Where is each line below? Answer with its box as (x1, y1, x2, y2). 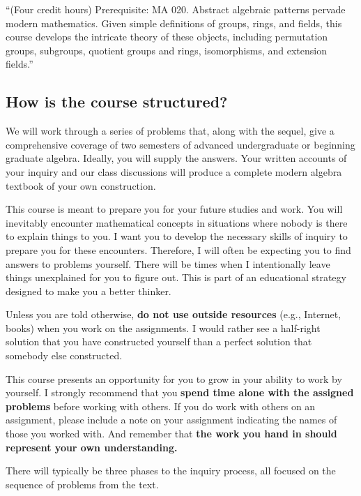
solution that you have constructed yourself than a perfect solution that (6, 334, 312, 349)
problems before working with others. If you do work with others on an (6, 398, 316, 413)
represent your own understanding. (6, 439, 178, 454)
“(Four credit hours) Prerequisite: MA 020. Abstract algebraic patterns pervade (6, 2, 346, 16)
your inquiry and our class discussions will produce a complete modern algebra (6, 164, 342, 179)
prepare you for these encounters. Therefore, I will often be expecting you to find (6, 242, 351, 257)
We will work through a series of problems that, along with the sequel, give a (6, 123, 335, 138)
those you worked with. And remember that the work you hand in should (6, 426, 337, 441)
